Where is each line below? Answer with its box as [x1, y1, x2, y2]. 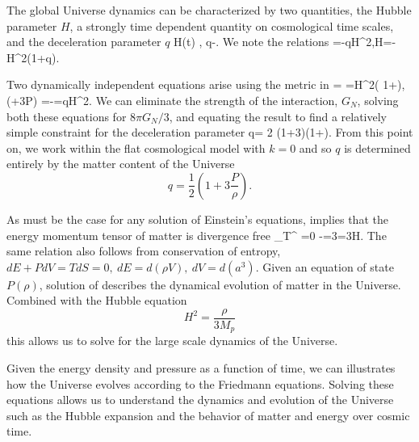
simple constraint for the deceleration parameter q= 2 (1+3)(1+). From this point [6, 124, 413, 141]
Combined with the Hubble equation [6, 292, 187, 309]
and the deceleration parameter [6, 33, 161, 50]
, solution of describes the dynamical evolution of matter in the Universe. [39, 276, 401, 293]
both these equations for [6, 107, 127, 124]
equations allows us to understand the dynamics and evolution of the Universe [6, 391, 394, 408]
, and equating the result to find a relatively [169, 107, 387, 124]
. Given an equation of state [255, 258, 394, 275]
